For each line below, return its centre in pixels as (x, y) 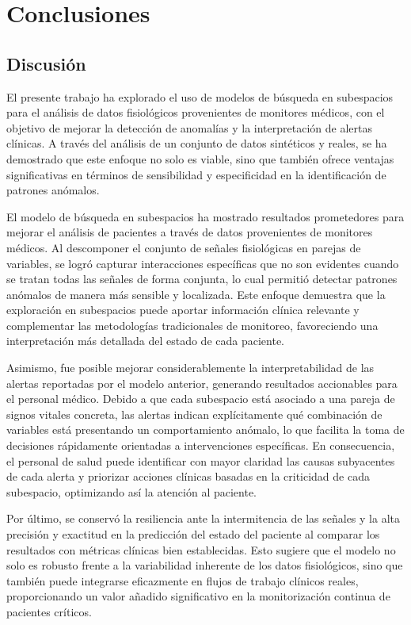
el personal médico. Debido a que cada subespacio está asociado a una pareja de (201, 399)
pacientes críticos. (49, 611)
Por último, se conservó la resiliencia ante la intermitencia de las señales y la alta (203, 518)
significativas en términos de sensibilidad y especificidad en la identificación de (196, 174)
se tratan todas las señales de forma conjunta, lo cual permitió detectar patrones (202, 279)
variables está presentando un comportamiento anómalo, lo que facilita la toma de (205, 429)
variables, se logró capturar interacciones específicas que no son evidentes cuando (203, 263)
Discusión (46, 63)
